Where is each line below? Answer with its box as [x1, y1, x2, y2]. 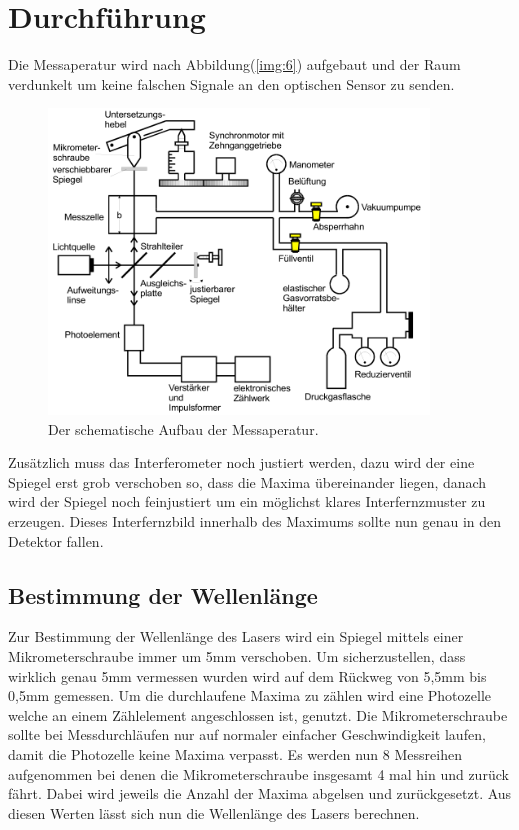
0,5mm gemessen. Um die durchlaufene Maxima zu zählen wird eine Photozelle [8, 685, 491, 706]
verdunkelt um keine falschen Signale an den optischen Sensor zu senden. [8, 73, 455, 94]
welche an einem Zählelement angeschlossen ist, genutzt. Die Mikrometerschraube [8, 704, 508, 725]
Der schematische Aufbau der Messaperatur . [48, 418, 319, 439]
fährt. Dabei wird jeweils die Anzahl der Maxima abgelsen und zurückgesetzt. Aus [8, 783, 512, 804]
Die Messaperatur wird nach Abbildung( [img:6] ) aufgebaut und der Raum [8, 54, 461, 75]
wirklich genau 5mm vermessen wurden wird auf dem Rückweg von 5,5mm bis [8, 665, 487, 686]
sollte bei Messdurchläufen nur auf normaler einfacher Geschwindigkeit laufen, [8, 724, 486, 745]
